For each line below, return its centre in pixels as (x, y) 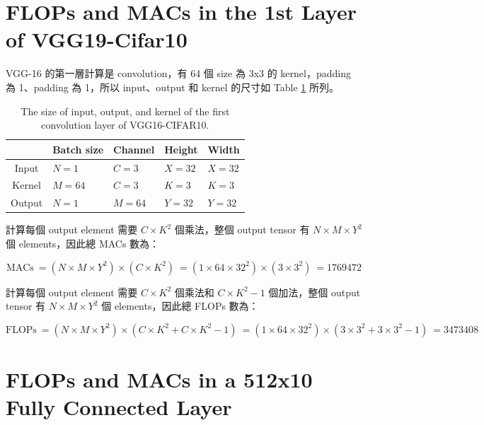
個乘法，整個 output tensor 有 (242, 229)
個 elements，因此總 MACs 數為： (83, 243)
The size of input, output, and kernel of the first (125, 111)
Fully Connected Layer (119, 407)
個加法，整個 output (315, 292)
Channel (134, 149)
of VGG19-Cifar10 (97, 39)
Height (181, 149)
